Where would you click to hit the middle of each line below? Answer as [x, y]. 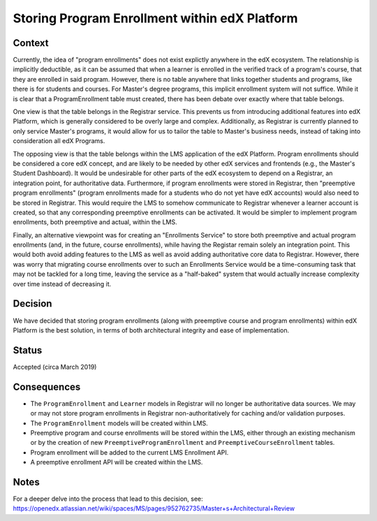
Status [28, 350]
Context [31, 43]
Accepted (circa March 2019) [55, 367]
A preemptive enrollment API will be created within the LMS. [117, 462]
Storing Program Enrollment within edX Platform [155, 18]
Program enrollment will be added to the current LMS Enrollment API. [130, 452]
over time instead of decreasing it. [62, 284]
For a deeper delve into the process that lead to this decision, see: [108, 499]
